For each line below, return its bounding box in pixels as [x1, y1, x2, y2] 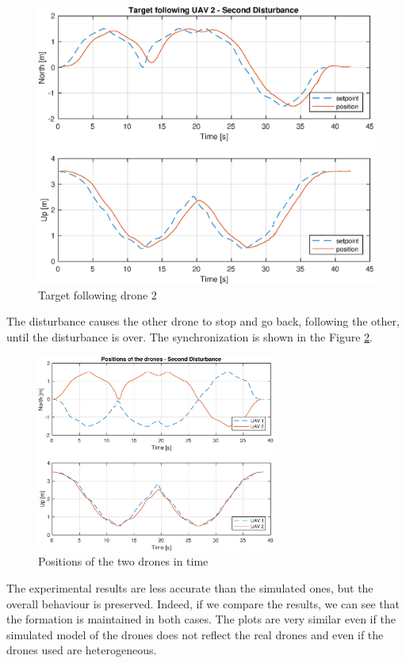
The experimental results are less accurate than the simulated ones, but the [6, 580, 373, 596]
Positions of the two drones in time [38, 553, 209, 570]
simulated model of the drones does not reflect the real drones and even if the [6, 626, 384, 642]
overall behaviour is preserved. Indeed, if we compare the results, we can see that [6, 595, 400, 612]
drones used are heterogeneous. [6, 642, 157, 658]
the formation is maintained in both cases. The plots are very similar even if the [6, 611, 396, 627]
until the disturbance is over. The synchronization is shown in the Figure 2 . [6, 329, 373, 345]
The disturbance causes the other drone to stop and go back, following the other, [6, 313, 400, 330]
